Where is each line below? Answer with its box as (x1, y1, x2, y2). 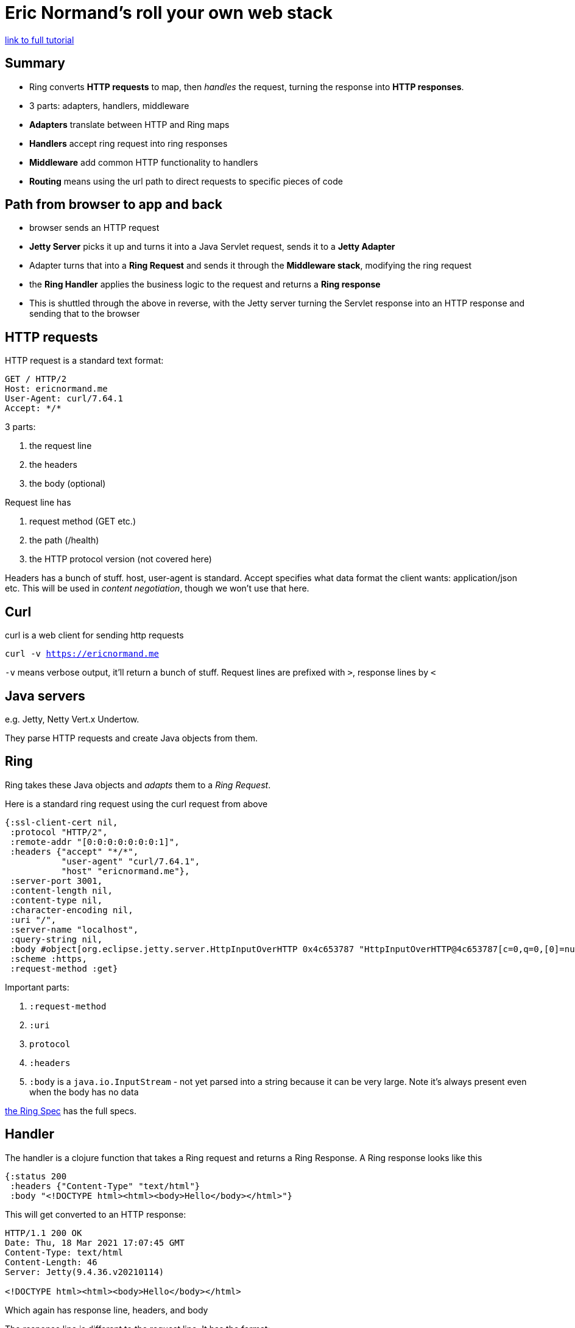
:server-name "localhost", (10, 924, 139, 934)
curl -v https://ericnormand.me (5, 649, 159, 659)
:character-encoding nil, (10, 905, 133, 915)
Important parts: (5, 981, 69, 992)
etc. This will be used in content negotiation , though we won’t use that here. (5, 583, 309, 594)
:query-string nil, (10, 934, 103, 944)
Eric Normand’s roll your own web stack (5, 2, 333, 23)
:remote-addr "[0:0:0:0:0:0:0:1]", (10, 836, 180, 847)
